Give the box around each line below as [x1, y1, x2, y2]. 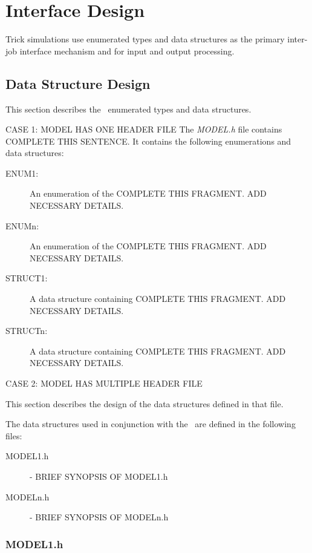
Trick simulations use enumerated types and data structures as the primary [5, 33, 285, 45]
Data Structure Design [5, 74, 151, 93]
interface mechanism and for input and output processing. [19, 44, 235, 57]
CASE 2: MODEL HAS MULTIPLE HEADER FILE [5, 377, 203, 390]
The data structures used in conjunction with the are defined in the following [5, 417, 296, 430]
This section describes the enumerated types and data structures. [5, 102, 252, 115]
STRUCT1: [5, 272, 48, 284]
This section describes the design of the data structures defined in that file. [5, 397, 284, 410]
